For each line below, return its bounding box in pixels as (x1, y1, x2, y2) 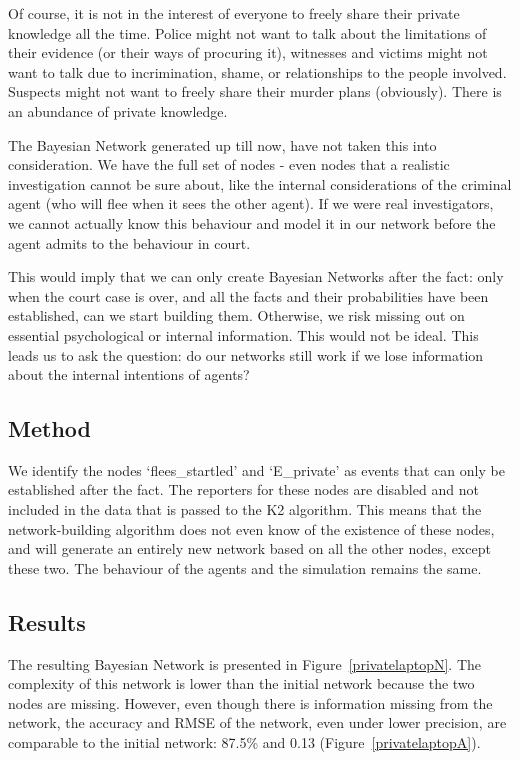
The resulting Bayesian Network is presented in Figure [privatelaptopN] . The (8, 653, 482, 674)
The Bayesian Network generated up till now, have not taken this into (8, 134, 437, 155)
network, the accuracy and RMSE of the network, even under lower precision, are (8, 712, 507, 733)
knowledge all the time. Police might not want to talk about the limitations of (8, 22, 487, 43)
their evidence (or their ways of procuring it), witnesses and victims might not (8, 42, 488, 63)
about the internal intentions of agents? (8, 364, 250, 385)
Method (8, 413, 91, 444)
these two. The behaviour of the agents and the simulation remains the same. (8, 557, 482, 578)
